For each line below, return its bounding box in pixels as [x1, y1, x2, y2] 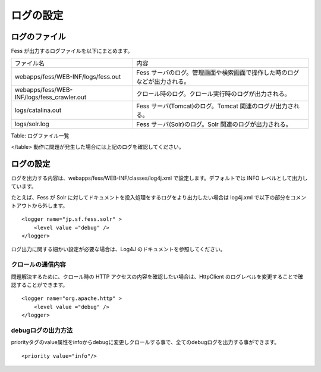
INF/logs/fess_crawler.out [14, 93, 87, 101]
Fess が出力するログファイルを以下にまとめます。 [11, 48, 133, 55]
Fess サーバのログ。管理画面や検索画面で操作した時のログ [136, 68, 300, 77]
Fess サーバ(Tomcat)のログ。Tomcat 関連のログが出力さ [136, 102, 294, 110]
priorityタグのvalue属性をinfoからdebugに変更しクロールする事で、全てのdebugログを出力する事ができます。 [11, 339, 279, 346]
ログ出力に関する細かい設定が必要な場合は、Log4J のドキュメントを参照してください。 [11, 246, 226, 253]
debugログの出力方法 [11, 326, 73, 335]
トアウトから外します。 [11, 202, 68, 209]
